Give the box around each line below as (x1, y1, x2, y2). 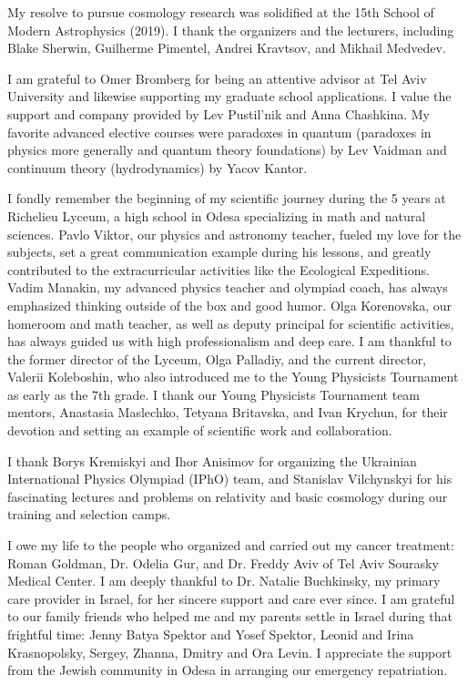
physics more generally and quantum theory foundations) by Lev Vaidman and (7, 140, 447, 159)
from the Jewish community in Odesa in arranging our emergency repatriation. (7, 660, 448, 680)
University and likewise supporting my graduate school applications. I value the (7, 87, 452, 106)
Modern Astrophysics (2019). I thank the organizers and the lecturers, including (7, 20, 454, 39)
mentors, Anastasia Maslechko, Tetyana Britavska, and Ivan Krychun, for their (7, 403, 448, 422)
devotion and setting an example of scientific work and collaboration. (7, 421, 392, 440)
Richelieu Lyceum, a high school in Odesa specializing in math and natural (7, 206, 426, 225)
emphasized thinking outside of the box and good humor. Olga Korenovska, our (7, 295, 453, 314)
